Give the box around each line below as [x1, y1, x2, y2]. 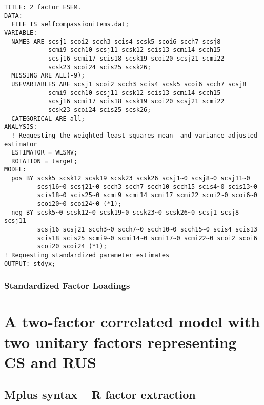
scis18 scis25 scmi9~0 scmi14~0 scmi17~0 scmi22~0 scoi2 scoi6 [37, 234, 257, 242]
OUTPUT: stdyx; [4, 260, 56, 267]
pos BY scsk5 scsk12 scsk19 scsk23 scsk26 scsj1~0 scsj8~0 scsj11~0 [11, 175, 250, 182]
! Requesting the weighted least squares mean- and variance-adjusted [11, 131, 257, 139]
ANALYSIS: [4, 123, 37, 131]
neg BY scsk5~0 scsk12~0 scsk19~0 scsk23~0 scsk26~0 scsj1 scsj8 [11, 208, 239, 216]
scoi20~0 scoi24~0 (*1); [37, 200, 122, 208]
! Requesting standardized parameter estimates [4, 252, 170, 259]
